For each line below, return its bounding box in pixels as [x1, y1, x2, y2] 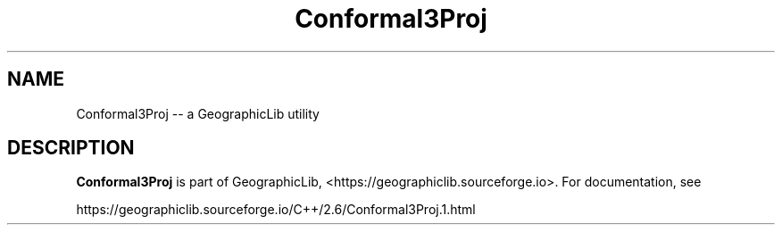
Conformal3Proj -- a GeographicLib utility [76, 105, 320, 121]
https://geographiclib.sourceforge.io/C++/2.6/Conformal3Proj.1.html [76, 202, 476, 218]
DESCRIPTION [7, 137, 135, 160]
